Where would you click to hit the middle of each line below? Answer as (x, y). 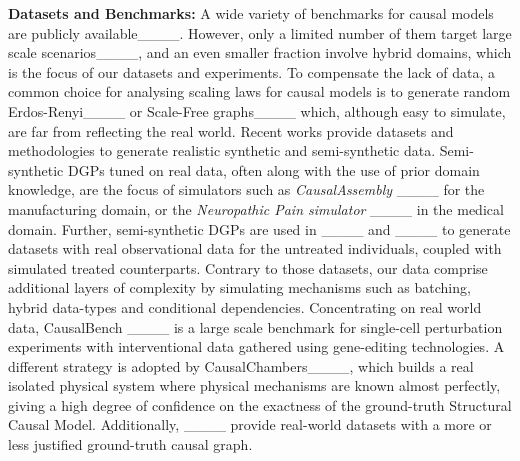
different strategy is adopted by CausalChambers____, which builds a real (241, 365)
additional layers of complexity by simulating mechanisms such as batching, (239, 287)
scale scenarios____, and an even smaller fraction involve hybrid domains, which (260, 52)
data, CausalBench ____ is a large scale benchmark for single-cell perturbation (255, 326)
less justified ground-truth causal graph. (130, 444)
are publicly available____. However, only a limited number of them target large (260, 32)
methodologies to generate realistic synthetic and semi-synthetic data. (222, 150)
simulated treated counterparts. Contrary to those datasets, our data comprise (248, 267)
